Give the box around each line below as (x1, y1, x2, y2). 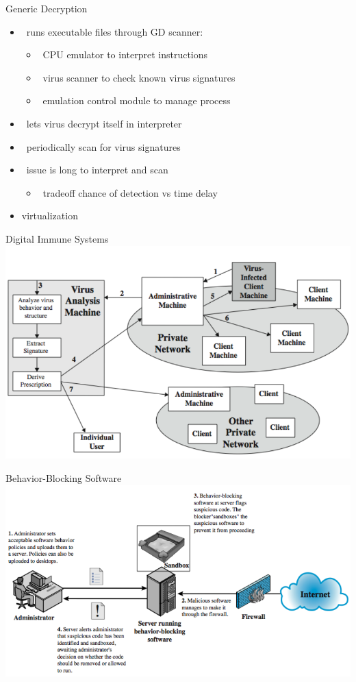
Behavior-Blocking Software (5, 471, 122, 485)
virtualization (21, 208, 78, 223)
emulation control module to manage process (42, 93, 231, 108)
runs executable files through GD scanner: (26, 24, 203, 38)
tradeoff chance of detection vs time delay (42, 185, 218, 199)
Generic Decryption (5, 1, 88, 15)
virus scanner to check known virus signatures (42, 70, 236, 84)
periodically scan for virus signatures (26, 139, 181, 154)
